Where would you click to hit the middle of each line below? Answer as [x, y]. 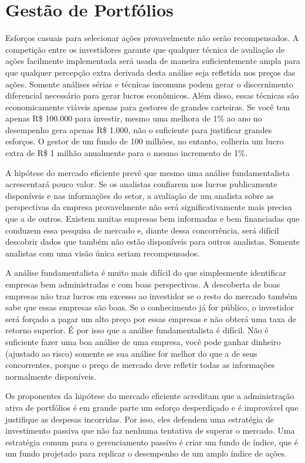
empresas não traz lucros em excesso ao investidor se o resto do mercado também [151, 295]
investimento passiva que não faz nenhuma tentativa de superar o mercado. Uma [150, 430]
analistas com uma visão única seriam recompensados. [103, 253]
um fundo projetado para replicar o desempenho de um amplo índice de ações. [146, 453]
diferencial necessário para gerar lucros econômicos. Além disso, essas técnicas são [152, 95]
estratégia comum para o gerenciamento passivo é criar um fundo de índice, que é [152, 442]
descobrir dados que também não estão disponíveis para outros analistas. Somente [153, 241]
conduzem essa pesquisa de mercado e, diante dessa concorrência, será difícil [142, 230]
